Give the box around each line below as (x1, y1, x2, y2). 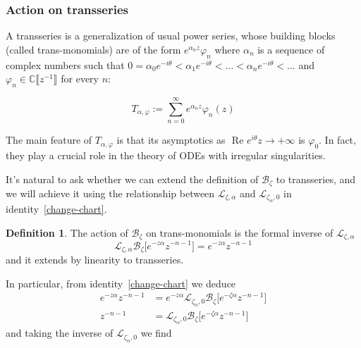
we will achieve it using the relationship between (6, 185, 215, 200)
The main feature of (6, 132, 92, 147)
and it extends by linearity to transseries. (6, 251, 184, 266)
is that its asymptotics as (116, 132, 226, 147)
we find (140, 325, 172, 340)
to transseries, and (276, 171, 356, 186)
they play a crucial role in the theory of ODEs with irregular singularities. (6, 147, 326, 162)
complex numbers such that (6, 57, 125, 72)
